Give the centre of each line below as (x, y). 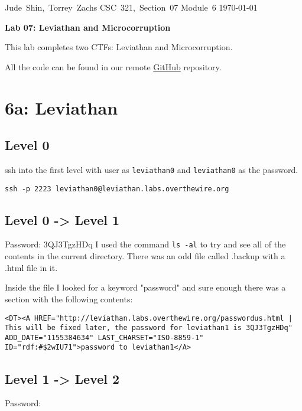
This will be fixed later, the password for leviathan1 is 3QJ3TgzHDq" (149, 328)
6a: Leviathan (61, 107)
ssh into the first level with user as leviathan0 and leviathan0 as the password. (152, 169)
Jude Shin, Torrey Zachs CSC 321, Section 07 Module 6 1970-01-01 (131, 7)
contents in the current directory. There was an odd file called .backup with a (145, 256)
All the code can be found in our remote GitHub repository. (113, 66)
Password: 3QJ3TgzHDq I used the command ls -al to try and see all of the (145, 244)
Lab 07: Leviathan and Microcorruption (88, 27)
